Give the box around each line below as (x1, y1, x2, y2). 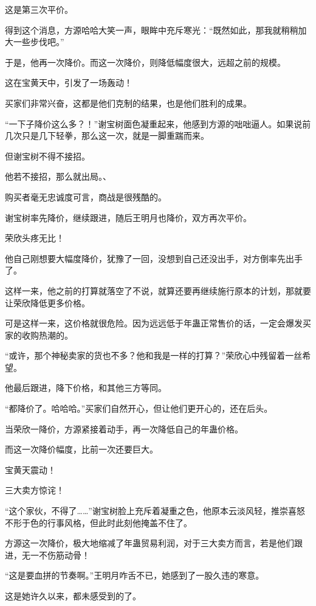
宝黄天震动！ (5, 463, 56, 476)
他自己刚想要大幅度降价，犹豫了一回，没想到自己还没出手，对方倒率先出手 (5, 252, 303, 264)
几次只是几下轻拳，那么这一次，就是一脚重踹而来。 (5, 129, 209, 142)
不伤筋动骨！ (38, 548, 90, 561)
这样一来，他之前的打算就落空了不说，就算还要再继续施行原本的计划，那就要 (5, 284, 311, 297)
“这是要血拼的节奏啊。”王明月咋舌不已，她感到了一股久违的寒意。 (5, 569, 264, 582)
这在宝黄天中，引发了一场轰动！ (5, 76, 132, 89)
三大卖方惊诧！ (5, 484, 64, 496)
